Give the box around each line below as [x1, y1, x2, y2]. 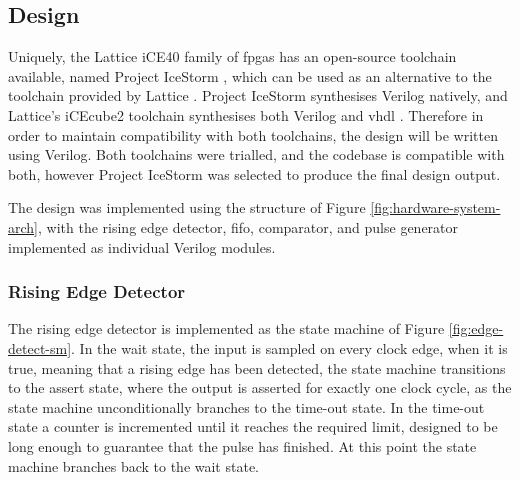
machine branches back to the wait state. [8, 455, 259, 476]
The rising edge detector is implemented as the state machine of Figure [8, 318, 445, 339]
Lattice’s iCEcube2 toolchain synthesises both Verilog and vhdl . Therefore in [8, 104, 484, 125]
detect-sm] [8, 337, 72, 358]
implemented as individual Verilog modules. [8, 236, 276, 257]
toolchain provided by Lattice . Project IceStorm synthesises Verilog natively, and [8, 85, 508, 106]
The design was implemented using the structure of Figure [8, 197, 366, 218]
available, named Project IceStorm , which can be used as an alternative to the [8, 65, 492, 86]
